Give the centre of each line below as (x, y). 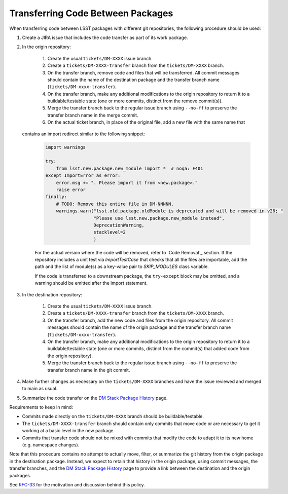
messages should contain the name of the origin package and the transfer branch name (139, 327)
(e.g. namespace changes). (51, 445)
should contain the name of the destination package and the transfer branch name (134, 80)
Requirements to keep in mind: (41, 407)
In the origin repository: (46, 47)
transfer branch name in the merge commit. (93, 115)
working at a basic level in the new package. (68, 431)
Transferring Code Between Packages (91, 13)
